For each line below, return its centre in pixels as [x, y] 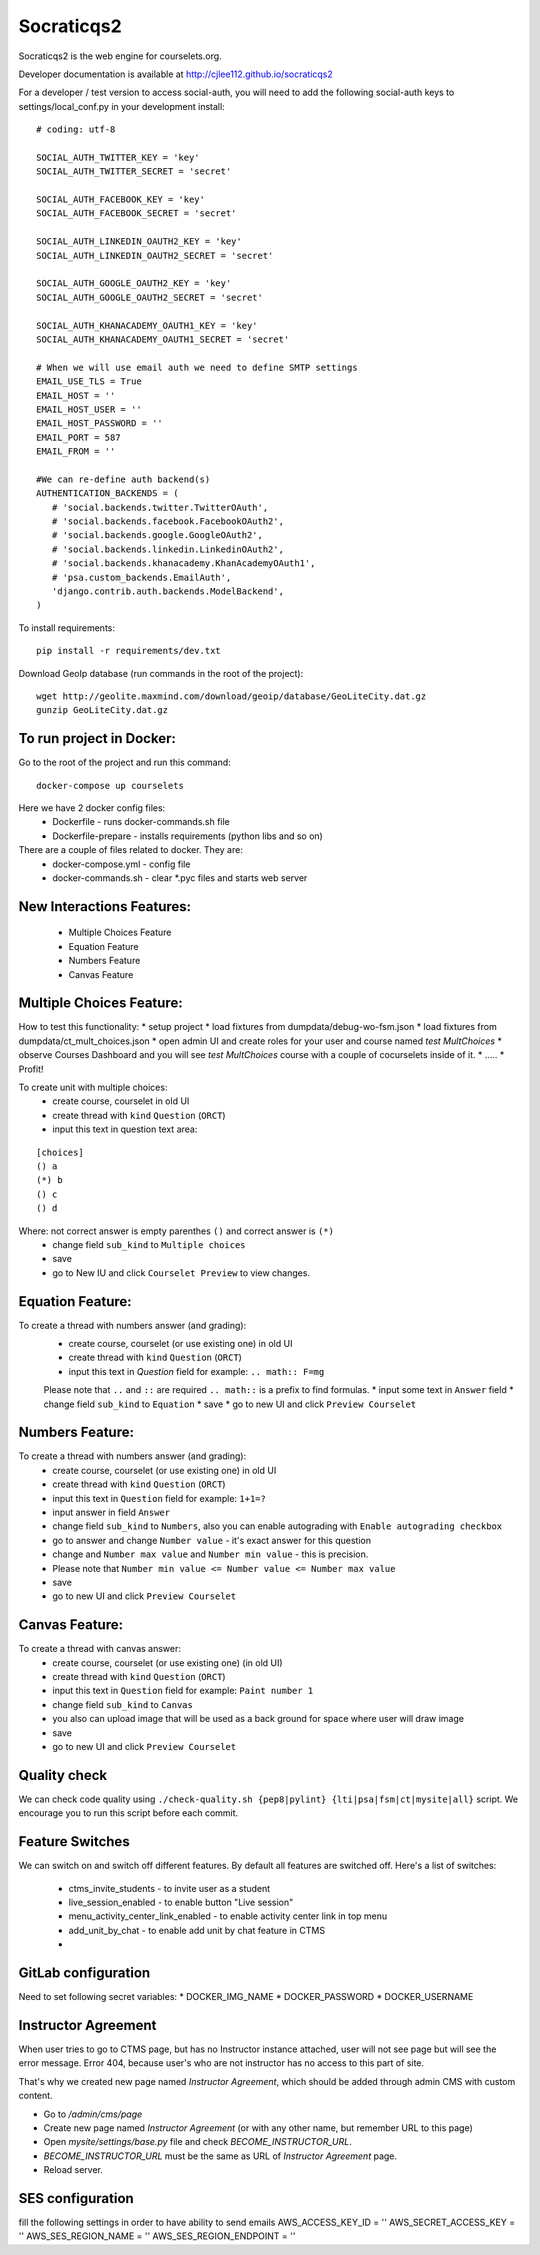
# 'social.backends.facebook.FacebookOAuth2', [168, 521]
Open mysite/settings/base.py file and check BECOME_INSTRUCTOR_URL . [197, 2142]
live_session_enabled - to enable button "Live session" [181, 1902]
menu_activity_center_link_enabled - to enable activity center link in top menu [228, 1916]
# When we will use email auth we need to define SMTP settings [197, 367]
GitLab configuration [84, 1973]
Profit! [31, 1069]
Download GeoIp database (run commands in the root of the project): [161, 673]
